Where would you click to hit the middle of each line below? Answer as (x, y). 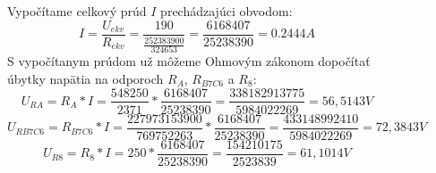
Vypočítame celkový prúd (77, 11)
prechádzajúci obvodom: (227, 11)
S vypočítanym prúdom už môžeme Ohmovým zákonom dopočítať (189, 61)
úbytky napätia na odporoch (85, 78)
